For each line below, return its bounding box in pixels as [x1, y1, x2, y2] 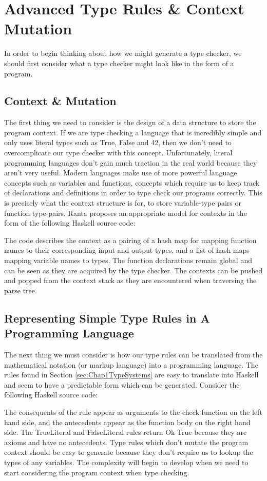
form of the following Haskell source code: [4, 217, 136, 228]
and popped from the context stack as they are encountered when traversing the [4, 275, 257, 286]
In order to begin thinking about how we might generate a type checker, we [4, 48, 242, 58]
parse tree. [4, 285, 37, 295]
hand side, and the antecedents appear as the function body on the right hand [4, 416, 251, 427]
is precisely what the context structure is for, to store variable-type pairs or [4, 197, 241, 208]
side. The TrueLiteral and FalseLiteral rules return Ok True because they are [4, 427, 247, 437]
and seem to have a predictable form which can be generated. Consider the [4, 379, 240, 390]
